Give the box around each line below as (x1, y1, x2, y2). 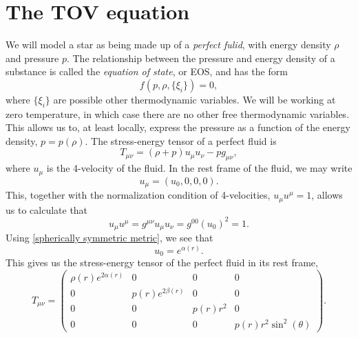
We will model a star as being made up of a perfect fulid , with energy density (6, 37, 331, 52)
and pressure (6, 50, 59, 65)
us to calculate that (6, 202, 88, 217)
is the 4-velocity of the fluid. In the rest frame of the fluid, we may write (46, 161, 352, 175)
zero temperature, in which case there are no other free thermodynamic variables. (6, 106, 350, 121)
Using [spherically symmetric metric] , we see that (6, 230, 213, 245)
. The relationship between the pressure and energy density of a (66, 50, 335, 65)
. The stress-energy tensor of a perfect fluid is (85, 133, 277, 148)
